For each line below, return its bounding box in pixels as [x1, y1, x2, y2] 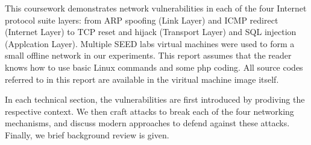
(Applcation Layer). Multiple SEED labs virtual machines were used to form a [5, 37, 295, 50]
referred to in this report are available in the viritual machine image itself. [5, 72, 279, 85]
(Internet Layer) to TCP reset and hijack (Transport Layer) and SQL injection [5, 25, 297, 38]
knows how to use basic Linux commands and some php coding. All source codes [5, 60, 303, 73]
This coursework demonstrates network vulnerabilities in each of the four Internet [5, 2, 307, 14]
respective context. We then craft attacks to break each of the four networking [5, 105, 294, 117]
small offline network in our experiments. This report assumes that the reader [5, 49, 292, 62]
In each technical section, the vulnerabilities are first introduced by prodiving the [5, 93, 305, 106]
